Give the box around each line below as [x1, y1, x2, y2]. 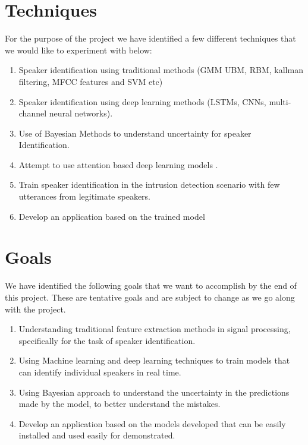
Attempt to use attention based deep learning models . [18, 158, 218, 171]
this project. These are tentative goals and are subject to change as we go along [5, 291, 295, 303]
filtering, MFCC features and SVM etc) [18, 75, 163, 87]
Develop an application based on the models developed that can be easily [18, 417, 286, 430]
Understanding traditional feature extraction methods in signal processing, [18, 323, 291, 335]
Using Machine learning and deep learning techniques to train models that [18, 354, 290, 367]
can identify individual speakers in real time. [18, 365, 181, 378]
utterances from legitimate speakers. [18, 190, 151, 203]
